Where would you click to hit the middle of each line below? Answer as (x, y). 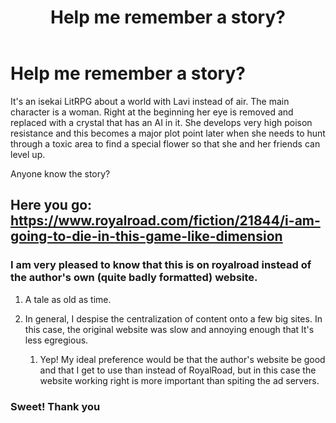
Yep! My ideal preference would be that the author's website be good (182, 359)
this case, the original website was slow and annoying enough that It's (169, 329)
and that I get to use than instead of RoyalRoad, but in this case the (178, 370)
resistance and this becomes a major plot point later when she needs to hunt (168, 133)
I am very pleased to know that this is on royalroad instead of (161, 265)
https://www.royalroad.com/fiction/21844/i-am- (165, 221)
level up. (28, 154)
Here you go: (51, 205)
